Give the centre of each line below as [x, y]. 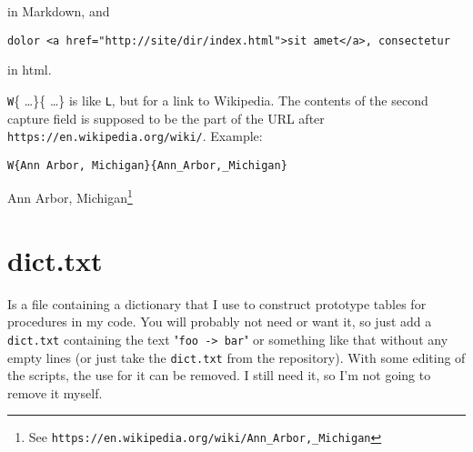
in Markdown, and [59, 11]
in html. [30, 70]
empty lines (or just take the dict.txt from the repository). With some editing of [236, 357]
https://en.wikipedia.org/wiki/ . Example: [135, 136]
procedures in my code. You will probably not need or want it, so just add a [220, 321]
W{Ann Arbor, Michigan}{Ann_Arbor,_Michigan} [147, 165]
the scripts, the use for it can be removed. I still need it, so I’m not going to [219, 375]
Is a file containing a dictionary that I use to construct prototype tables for [217, 303]
